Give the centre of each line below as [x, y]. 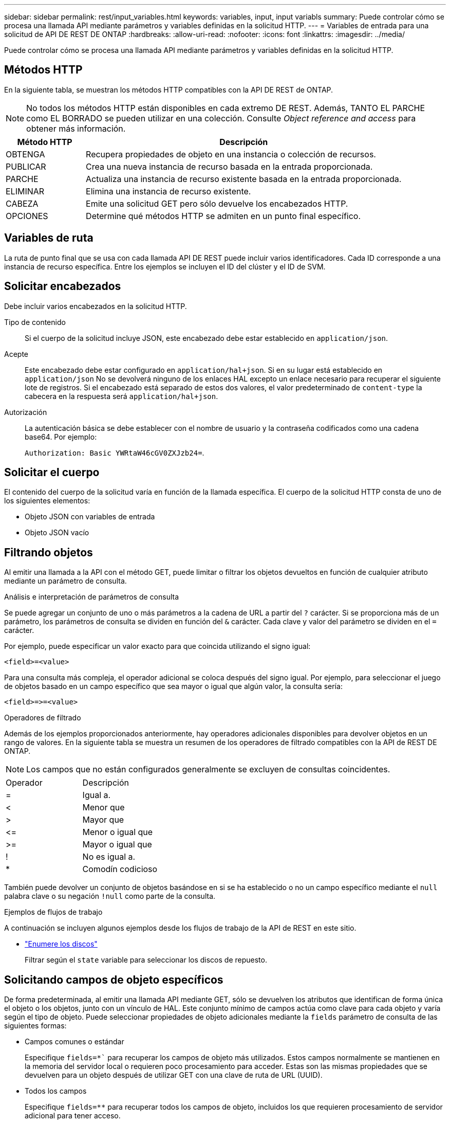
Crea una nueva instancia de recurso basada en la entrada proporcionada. [229, 166]
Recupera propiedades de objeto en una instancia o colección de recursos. [231, 154]
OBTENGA [25, 154]
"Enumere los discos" [61, 944]
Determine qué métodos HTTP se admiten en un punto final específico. [223, 216]
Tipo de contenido [35, 322]
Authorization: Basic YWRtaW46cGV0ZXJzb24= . [115, 452]
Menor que [104, 808]
